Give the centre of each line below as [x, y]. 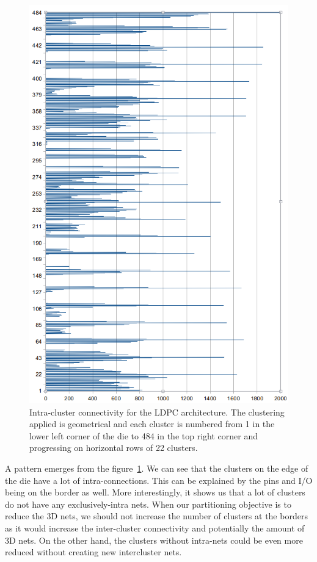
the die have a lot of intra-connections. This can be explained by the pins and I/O [159, 480]
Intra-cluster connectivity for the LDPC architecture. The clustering [157, 412]
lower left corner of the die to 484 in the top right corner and [144, 435]
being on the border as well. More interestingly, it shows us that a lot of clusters [155, 492]
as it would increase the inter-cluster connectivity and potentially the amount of [155, 528]
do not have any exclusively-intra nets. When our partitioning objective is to [148, 504]
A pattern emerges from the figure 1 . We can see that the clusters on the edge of [157, 468]
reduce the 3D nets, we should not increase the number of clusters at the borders [156, 516]
